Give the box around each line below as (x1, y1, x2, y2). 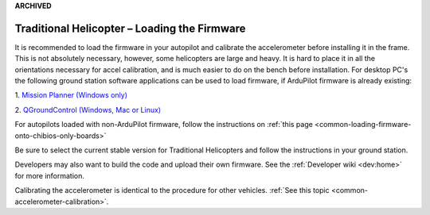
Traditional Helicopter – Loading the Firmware (14, 21, 246, 35)
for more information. (14, 171, 85, 180)
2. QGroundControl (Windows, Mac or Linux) (14, 105, 162, 114)
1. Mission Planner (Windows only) (14, 90, 127, 100)
